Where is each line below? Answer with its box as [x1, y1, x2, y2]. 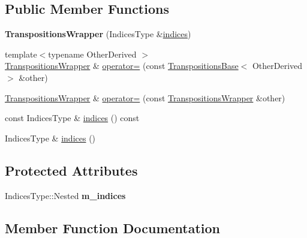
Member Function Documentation [5, 218, 221, 237]
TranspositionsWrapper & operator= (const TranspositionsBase [5, 59, 239, 72]
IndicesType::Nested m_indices [5, 189, 126, 201]
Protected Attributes [5, 161, 138, 179]
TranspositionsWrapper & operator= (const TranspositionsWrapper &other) [5, 91, 285, 104]
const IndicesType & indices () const [5, 112, 140, 124]
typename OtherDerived [48, 47, 137, 60]
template [5, 47, 37, 60]
